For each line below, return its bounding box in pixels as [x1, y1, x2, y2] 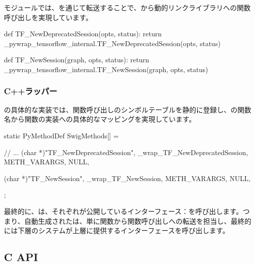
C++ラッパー [4, 85, 57, 97]
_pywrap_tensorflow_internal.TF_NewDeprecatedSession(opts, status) [4, 38, 221, 48]
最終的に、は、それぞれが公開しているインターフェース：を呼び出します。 [4, 206, 243, 216]
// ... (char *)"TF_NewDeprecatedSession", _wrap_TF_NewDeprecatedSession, [4, 147, 248, 157]
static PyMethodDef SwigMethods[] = [4, 130, 119, 140]
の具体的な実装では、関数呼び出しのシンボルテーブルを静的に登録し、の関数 [4, 104, 252, 114]
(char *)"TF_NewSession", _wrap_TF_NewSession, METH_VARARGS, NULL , [4, 173, 251, 183]
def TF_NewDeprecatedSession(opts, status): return [4, 28, 162, 39]
